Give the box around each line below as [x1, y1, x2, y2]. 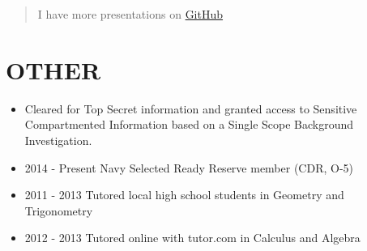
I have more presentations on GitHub [37, 6, 224, 22]
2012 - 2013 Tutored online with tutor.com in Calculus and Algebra [24, 229, 361, 246]
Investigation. [24, 131, 92, 148]
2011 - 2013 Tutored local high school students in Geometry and [24, 186, 344, 203]
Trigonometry [24, 202, 93, 219]
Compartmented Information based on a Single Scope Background [24, 116, 354, 133]
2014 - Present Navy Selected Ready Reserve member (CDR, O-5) [24, 159, 354, 176]
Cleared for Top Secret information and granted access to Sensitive [24, 100, 357, 117]
